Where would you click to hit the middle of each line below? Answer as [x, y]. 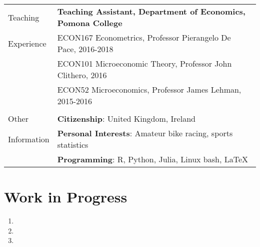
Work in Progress [66, 197]
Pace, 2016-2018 [85, 49]
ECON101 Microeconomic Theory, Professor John [144, 63]
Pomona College [90, 23]
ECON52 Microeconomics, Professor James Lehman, [149, 89]
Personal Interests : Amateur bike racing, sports [145, 133]
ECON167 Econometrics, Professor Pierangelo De [144, 37]
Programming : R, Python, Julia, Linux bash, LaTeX [153, 159]
